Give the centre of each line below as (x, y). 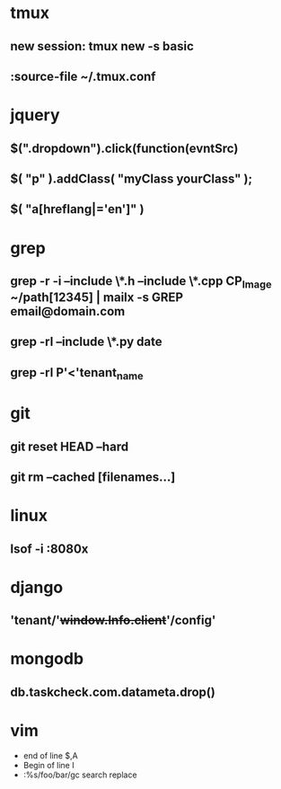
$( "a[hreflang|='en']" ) (77, 209)
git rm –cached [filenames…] (93, 478)
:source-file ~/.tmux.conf (83, 76)
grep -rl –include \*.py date (86, 342)
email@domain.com (68, 311)
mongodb (47, 659)
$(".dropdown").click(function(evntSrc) (124, 148)
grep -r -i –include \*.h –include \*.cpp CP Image (141, 282)
